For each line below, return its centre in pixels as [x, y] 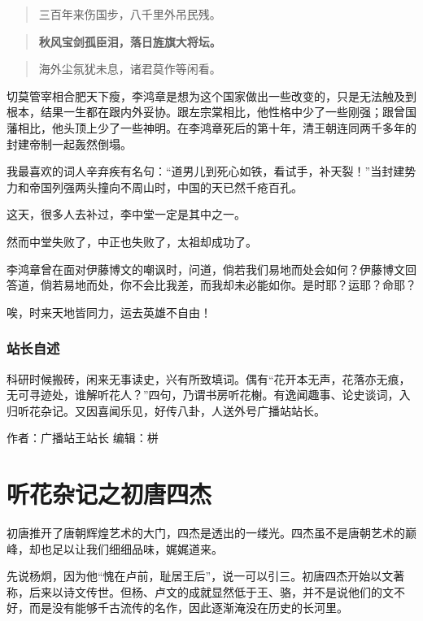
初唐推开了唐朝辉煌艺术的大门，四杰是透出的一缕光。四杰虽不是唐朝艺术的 [206, 533]
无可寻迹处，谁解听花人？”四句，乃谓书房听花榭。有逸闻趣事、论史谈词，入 [209, 395]
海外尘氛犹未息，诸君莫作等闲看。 [130, 69]
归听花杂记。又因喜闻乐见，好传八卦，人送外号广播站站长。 [166, 410]
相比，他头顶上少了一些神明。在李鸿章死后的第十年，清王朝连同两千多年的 [217, 127]
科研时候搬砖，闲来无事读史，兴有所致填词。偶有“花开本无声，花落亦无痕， [209, 378]
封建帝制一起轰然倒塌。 [69, 143]
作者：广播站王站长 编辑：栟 [83, 438]
